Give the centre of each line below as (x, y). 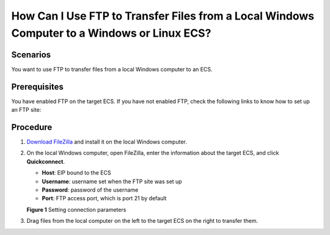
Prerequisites (37, 86)
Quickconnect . (46, 161)
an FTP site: (26, 110)
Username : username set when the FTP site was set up (112, 181)
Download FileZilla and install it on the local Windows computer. (107, 142)
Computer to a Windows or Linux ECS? (111, 33)
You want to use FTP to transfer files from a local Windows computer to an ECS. (112, 69)
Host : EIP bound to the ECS (76, 173)
